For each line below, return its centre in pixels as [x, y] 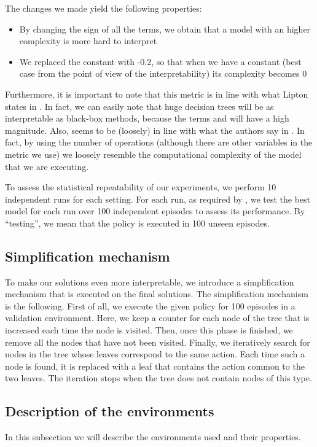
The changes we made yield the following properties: [104, 8]
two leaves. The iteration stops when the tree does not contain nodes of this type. [158, 378]
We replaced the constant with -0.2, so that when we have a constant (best [160, 61]
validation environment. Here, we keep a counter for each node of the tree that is [157, 318]
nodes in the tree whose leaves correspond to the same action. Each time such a [155, 354]
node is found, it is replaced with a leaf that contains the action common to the [155, 366]
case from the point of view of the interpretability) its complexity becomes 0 [163, 73]
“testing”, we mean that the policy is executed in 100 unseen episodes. [137, 223]
